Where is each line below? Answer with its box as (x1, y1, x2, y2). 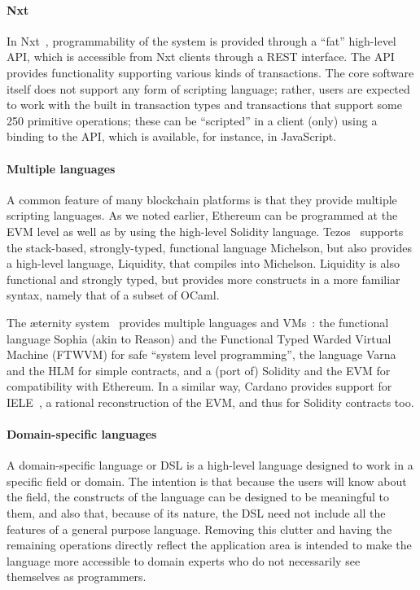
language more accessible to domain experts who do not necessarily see (7, 552, 361, 569)
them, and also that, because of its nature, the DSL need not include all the (7, 505, 386, 522)
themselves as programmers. (7, 568, 147, 585)
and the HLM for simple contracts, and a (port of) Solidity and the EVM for (7, 361, 391, 378)
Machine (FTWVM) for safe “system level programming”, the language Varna (7, 346, 396, 363)
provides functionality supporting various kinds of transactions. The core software (7, 63, 414, 81)
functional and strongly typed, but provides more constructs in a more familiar (7, 270, 400, 287)
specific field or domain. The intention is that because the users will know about (7, 472, 407, 489)
